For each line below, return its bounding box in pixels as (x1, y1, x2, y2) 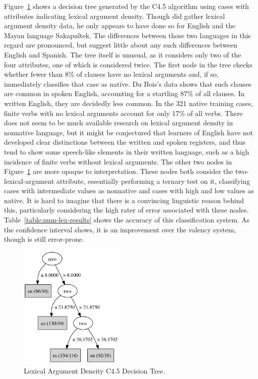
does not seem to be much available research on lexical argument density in (4, 117, 233, 128)
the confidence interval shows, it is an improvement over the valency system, (4, 224, 236, 234)
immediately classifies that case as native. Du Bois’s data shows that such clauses (4, 78, 252, 89)
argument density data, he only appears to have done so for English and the (4, 20, 236, 31)
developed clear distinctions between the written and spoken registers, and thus (4, 137, 246, 147)
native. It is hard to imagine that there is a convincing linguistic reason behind (4, 195, 244, 205)
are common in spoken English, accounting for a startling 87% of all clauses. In (4, 88, 245, 99)
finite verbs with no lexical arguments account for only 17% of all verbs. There (4, 108, 243, 118)
